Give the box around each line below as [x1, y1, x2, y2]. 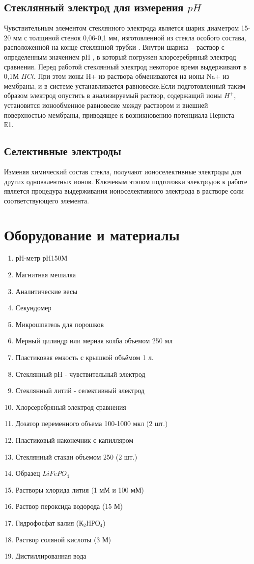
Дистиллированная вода [15, 551, 86, 561]
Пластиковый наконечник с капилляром [15, 434, 134, 445]
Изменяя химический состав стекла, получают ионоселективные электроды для [4, 166, 241, 176]
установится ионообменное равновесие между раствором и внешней [4, 100, 208, 110]
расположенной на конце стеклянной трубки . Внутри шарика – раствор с [4, 42, 225, 52]
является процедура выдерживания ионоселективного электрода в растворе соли [4, 186, 244, 196]
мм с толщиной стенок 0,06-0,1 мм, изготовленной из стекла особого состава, [13, 32, 246, 42]
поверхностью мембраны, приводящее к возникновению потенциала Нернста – [4, 109, 240, 120]
